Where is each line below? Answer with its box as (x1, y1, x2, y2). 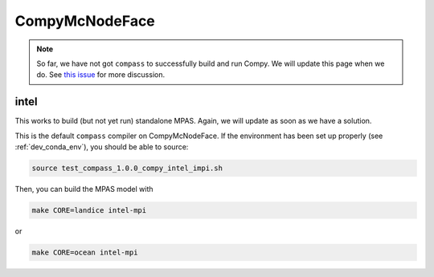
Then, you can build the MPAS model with (14, 184, 154, 193)
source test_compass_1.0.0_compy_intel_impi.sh (31, 164, 223, 173)
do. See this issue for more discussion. (36, 70, 165, 79)
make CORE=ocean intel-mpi (31, 247, 138, 257)
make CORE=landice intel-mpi (31, 206, 147, 214)
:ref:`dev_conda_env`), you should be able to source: (14, 142, 189, 152)
